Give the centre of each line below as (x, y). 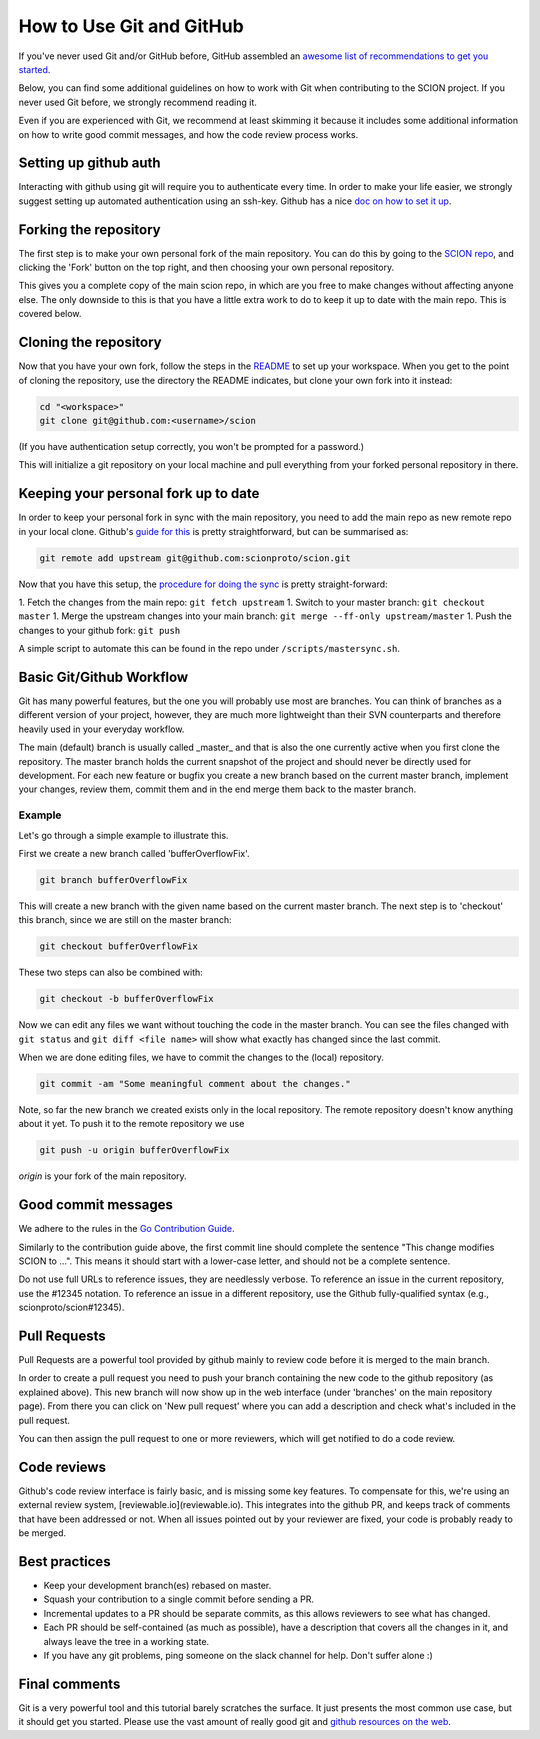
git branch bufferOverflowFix (113, 879)
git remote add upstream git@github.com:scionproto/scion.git (195, 558)
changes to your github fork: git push (99, 630)
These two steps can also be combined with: (111, 972)
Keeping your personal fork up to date (139, 493)
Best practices (64, 1561)
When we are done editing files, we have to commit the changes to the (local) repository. (201, 1057)
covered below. (50, 314)
